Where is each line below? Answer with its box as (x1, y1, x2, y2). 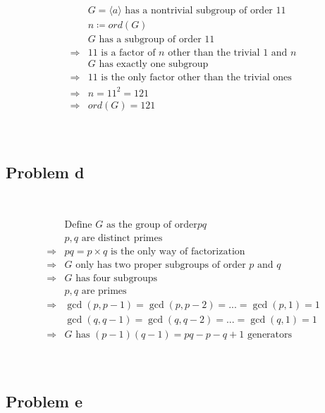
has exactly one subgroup (99, 59, 209, 70)
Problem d (6, 161, 85, 183)
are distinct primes (81, 233, 163, 244)
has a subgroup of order (99, 35, 202, 45)
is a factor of (101, 48, 156, 58)
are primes (81, 286, 127, 297)
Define (64, 220, 92, 230)
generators (247, 330, 293, 340)
